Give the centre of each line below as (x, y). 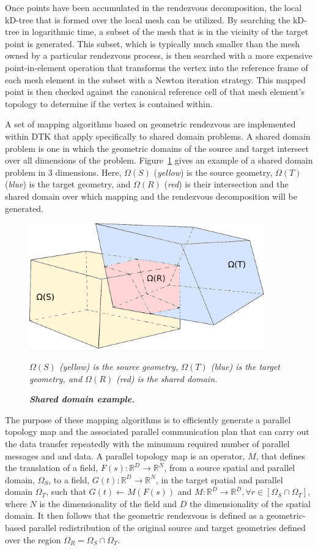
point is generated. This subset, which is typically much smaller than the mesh (153, 43)
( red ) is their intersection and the (226, 184)
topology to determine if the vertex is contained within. (109, 103)
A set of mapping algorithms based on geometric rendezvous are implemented (150, 124)
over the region (33, 539)
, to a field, (69, 479)
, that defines (280, 455)
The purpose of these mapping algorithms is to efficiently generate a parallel (148, 419)
